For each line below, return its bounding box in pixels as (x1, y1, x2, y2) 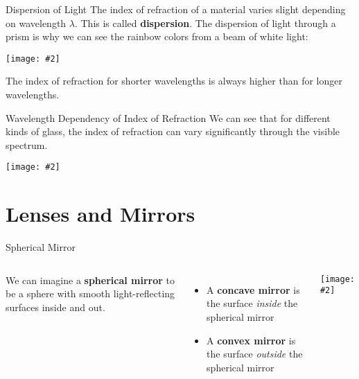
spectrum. (6, 137, 48, 152)
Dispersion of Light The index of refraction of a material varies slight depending (6, 2, 346, 16)
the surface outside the (207, 346, 303, 361)
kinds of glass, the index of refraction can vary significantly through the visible (6, 124, 340, 139)
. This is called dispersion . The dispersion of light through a (74, 15, 336, 30)
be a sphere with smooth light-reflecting (6, 286, 175, 301)
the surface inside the (207, 296, 298, 310)
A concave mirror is (207, 282, 300, 297)
